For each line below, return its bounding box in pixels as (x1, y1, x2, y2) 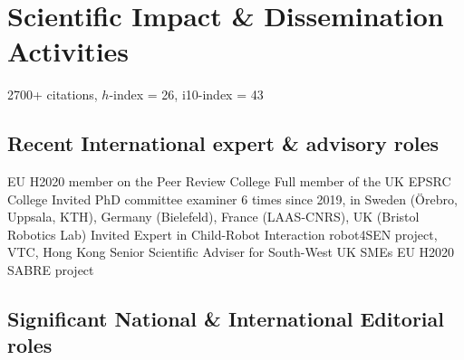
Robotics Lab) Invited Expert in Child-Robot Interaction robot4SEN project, (7, 224, 438, 243)
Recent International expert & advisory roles (7, 129, 440, 157)
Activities (7, 33, 130, 70)
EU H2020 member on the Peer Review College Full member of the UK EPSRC (7, 172, 451, 191)
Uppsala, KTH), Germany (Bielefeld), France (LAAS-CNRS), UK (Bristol (7, 207, 420, 226)
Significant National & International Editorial (7, 305, 444, 333)
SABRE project (7, 261, 94, 279)
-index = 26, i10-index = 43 (109, 85, 264, 104)
